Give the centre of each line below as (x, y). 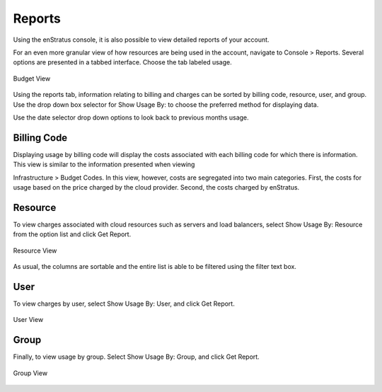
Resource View (35, 250)
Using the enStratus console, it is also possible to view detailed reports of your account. (141, 40)
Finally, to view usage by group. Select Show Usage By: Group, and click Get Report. (136, 357)
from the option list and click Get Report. (72, 234)
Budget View (32, 79)
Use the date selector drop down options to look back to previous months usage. (131, 117)
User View (28, 320)
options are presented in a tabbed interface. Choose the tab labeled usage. (123, 62)
